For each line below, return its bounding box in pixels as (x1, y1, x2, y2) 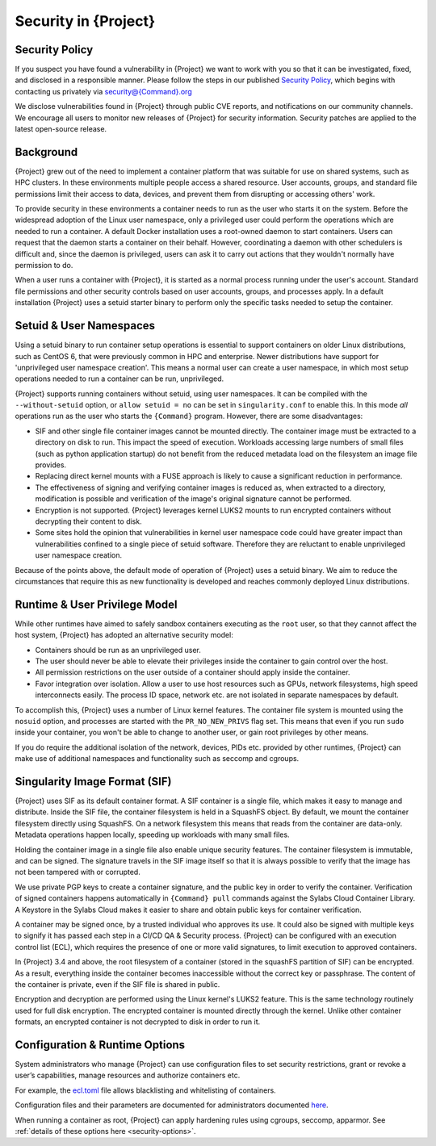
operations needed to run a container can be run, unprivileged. (15, 374, 224, 383)
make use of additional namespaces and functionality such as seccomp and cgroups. (15, 754, 300, 763)
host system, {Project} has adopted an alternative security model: (15, 630, 233, 640)
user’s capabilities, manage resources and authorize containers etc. (15, 1070, 241, 1081)
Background (15, 145, 78, 159)
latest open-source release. (15, 124, 107, 134)
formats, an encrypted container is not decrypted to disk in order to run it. (15, 1017, 261, 1027)
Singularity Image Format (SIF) (15, 775, 172, 788)
